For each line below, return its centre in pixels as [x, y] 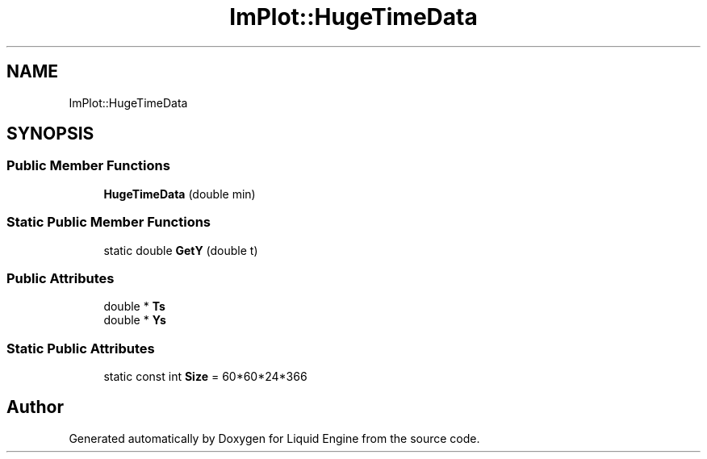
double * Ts [134, 307]
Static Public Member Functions [109, 222]
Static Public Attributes [81, 348]
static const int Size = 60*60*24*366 [205, 377]
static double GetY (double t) [181, 250]
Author [35, 407]
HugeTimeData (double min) [180, 194]
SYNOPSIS [50, 134]
